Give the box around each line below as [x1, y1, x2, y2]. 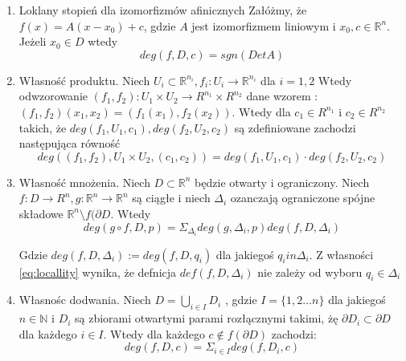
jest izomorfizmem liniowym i [191, 17, 336, 34]
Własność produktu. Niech [18, 71, 150, 88]
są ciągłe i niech [132, 189, 211, 206]
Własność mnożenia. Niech [18, 173, 150, 190]
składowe [18, 205, 64, 221]
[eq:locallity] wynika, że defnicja [18, 263, 177, 280]
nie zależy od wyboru [257, 263, 363, 280]
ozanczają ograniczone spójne [230, 189, 375, 206]
